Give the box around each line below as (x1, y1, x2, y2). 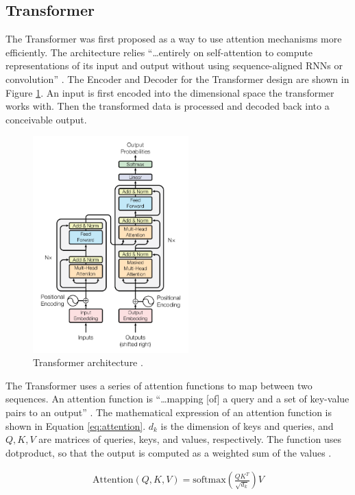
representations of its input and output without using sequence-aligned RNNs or (5, 58, 343, 73)
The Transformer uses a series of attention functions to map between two (5, 378, 313, 392)
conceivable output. (5, 112, 87, 126)
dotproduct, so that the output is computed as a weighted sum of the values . (5, 445, 332, 459)
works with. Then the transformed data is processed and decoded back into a (5, 99, 330, 113)
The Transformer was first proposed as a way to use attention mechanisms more (5, 32, 342, 46)
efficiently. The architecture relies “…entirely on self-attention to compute (5, 45, 313, 59)
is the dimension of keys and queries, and (160, 418, 334, 433)
